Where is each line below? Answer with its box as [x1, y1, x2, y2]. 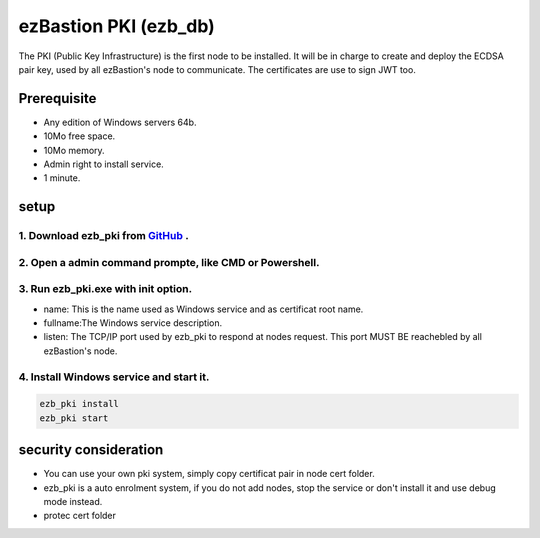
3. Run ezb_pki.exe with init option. [18, 282, 193, 296]
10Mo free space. [43, 130, 116, 142]
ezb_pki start [39, 412, 109, 424]
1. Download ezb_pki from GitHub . [18, 229, 189, 243]
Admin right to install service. [43, 158, 164, 170]
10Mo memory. [43, 144, 105, 156]
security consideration [18, 441, 164, 459]
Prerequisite [18, 90, 97, 107]
